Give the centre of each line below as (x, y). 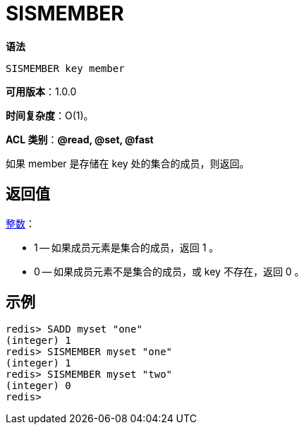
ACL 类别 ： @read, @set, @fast (80, 139)
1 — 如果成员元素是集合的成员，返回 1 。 (127, 247)
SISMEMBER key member (65, 68)
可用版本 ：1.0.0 (41, 91)
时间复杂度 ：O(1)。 (50, 115)
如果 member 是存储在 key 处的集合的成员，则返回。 (128, 163)
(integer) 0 (38, 386)
